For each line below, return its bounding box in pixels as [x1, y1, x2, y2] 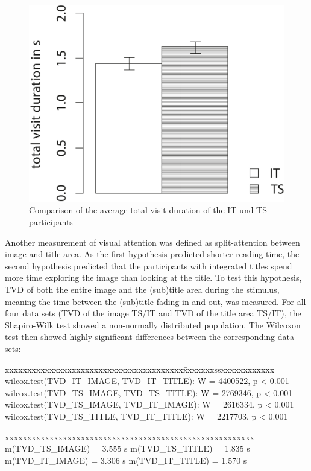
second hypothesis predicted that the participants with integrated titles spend [5, 259, 292, 272]
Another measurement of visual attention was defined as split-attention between [5, 235, 300, 248]
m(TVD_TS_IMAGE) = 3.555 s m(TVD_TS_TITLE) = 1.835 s [5, 442, 250, 455]
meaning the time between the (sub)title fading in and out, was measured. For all [5, 295, 306, 307]
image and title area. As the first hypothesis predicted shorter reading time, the [5, 248, 300, 260]
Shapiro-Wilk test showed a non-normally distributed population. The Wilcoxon [5, 318, 301, 331]
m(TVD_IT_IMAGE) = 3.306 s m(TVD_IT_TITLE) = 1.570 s [5, 453, 247, 466]
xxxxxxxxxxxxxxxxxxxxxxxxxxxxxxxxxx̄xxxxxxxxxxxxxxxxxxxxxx [5, 430, 254, 443]
